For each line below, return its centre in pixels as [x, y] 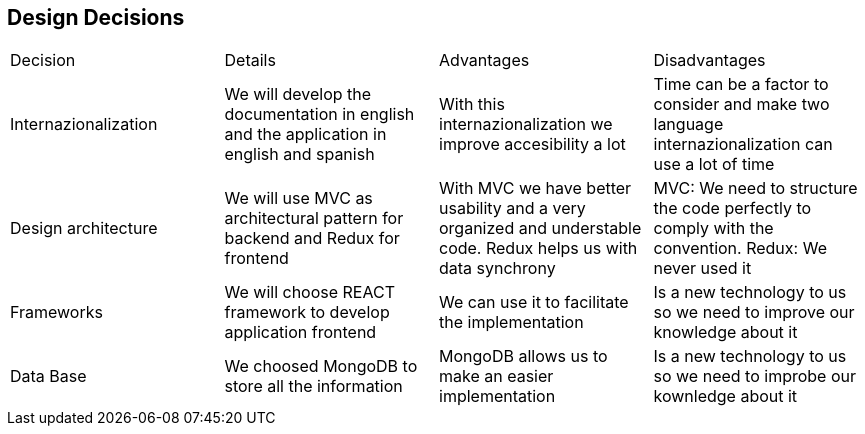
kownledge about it [725, 396]
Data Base [48, 376]
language [688, 124]
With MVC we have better [535, 188]
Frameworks [56, 312]
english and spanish [299, 154]
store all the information [313, 386]
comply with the [713, 228]
